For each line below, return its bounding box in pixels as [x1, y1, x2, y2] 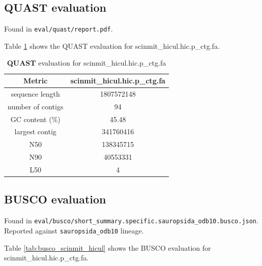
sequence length [11, 88, 60, 99]
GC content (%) [10, 113, 61, 124]
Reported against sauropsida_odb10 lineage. [4, 225, 144, 235]
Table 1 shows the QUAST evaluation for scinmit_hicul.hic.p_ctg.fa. [4, 40, 220, 51]
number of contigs [8, 101, 64, 111]
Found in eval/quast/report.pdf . [4, 23, 113, 34]
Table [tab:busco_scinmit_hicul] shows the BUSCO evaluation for [4, 242, 211, 253]
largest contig [14, 126, 56, 137]
